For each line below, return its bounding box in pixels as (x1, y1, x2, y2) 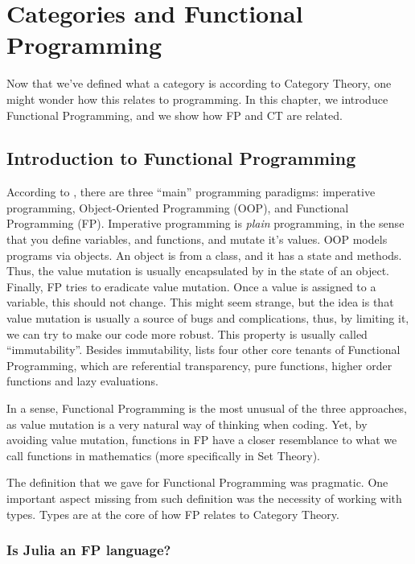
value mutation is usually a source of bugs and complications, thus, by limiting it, (6, 310, 409, 327)
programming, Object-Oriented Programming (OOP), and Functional (6, 199, 349, 216)
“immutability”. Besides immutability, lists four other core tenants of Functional (6, 341, 401, 358)
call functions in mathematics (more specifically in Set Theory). (6, 447, 320, 463)
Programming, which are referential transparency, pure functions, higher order (6, 356, 392, 373)
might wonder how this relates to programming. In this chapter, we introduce (6, 90, 388, 107)
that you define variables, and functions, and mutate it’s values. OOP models (6, 231, 388, 248)
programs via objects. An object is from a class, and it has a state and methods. (6, 246, 402, 263)
